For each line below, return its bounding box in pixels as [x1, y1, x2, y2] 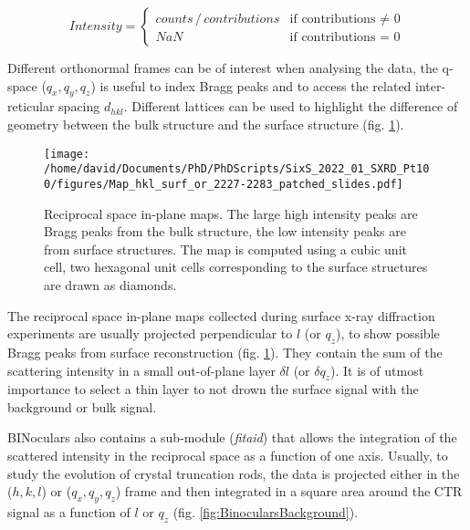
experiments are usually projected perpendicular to [7, 324, 293, 343]
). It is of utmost [330, 360, 424, 379]
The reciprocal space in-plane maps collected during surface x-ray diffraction [7, 306, 435, 325]
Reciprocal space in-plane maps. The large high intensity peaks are [44, 203, 418, 223]
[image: [44, 147, 90, 161]
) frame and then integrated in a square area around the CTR [115, 482, 463, 501]
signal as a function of [7, 503, 131, 522]
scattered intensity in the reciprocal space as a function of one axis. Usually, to [7, 446, 448, 465]
